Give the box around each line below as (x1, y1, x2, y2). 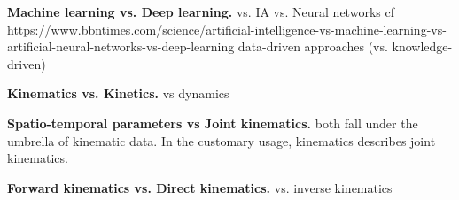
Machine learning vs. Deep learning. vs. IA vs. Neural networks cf (7, 3, 394, 20)
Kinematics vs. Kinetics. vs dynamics (7, 84, 229, 103)
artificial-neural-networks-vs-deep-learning (7, 37, 235, 56)
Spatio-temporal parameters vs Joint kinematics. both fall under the (7, 113, 418, 132)
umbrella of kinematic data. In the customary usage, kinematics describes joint (7, 131, 436, 150)
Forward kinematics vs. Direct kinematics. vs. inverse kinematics (7, 178, 393, 196)
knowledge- (392, 37, 453, 56)
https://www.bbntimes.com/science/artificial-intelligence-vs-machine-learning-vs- (7, 19, 447, 38)
